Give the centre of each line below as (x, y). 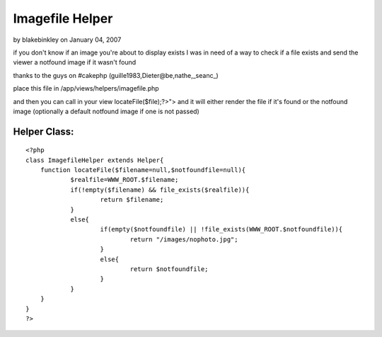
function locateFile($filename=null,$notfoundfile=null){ (143, 170)
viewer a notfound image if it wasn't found (75, 62)
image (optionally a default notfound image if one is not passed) (106, 111)
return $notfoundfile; (169, 269)
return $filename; (132, 200)
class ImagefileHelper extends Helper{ (95, 160)
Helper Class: (44, 131)
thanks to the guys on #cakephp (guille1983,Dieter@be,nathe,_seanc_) (116, 75)
